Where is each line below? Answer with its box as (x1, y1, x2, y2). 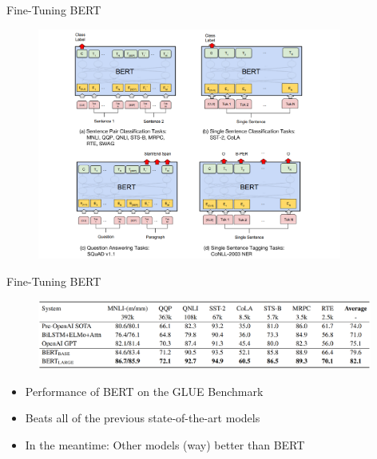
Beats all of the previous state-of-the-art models (25, 410, 260, 426)
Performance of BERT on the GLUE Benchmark (25, 382, 264, 399)
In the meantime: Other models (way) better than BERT (25, 436, 305, 453)
